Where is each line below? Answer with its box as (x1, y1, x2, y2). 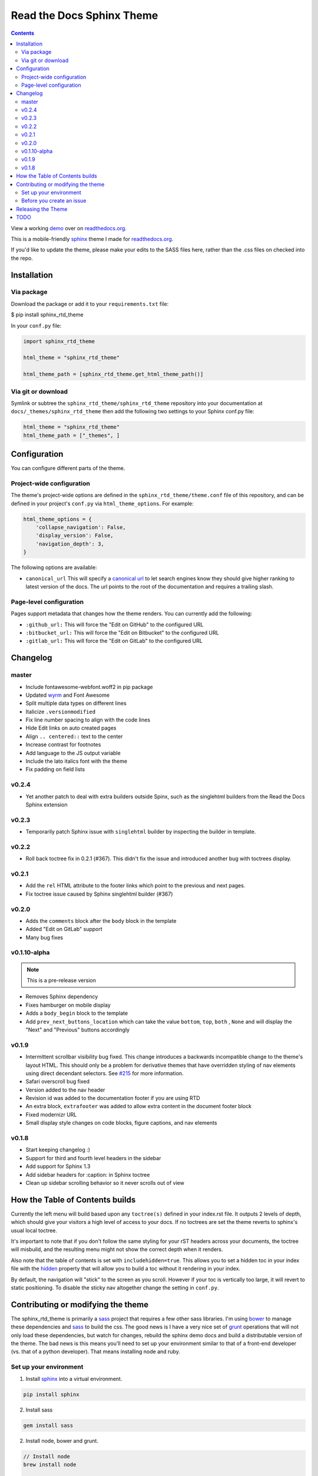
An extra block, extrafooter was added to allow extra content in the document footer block (25, 1103, 252, 1110)
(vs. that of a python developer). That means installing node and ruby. (11, 1348, 181, 1355)
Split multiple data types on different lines (25, 700, 127, 707)
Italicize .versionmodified (25, 708, 96, 715)
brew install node (23, 1461, 77, 1468)
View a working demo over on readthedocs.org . (11, 224, 127, 231)
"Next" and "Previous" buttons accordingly (25, 1026, 130, 1033)
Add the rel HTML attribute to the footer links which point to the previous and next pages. (25, 882, 246, 889)
